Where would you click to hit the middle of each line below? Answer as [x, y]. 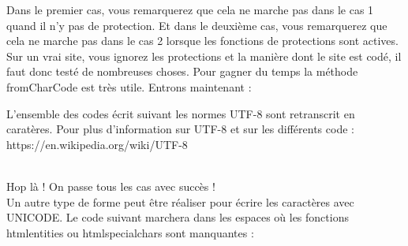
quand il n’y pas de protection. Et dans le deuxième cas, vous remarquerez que [197, 25]
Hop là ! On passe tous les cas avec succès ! [111, 186]
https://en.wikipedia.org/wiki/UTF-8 [97, 144]
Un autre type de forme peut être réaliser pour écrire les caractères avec [180, 201]
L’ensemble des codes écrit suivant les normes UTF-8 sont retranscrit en [181, 113]
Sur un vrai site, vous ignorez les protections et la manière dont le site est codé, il [204, 56]
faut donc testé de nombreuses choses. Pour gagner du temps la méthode [182, 71]
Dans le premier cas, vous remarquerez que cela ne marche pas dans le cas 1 [190, 9]
